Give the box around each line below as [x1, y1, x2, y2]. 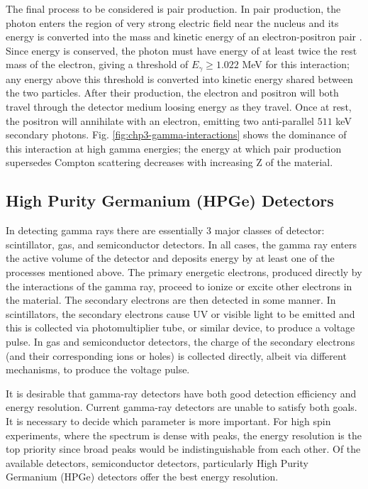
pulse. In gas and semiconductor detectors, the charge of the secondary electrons [6, 334, 355, 348]
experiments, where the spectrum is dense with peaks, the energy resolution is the [6, 427, 362, 442]
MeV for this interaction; [242, 57, 350, 72]
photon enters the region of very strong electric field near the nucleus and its [6, 15, 339, 30]
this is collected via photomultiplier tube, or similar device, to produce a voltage [6, 320, 355, 335]
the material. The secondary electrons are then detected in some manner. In [6, 292, 336, 307]
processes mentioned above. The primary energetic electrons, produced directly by [6, 264, 362, 279]
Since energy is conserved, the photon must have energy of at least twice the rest [6, 43, 357, 57]
